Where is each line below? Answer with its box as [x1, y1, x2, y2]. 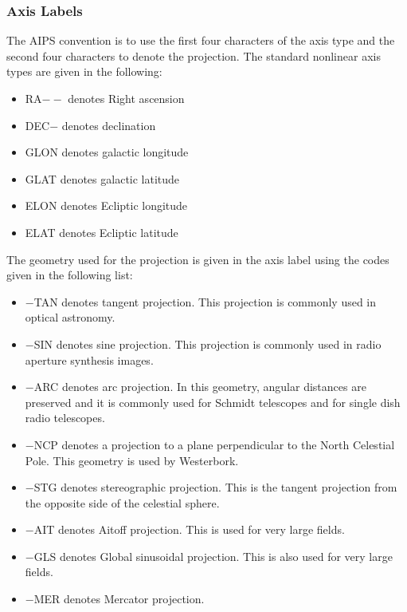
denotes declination [61, 116, 156, 133]
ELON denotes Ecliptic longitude [25, 197, 188, 214]
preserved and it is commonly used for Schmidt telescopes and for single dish [25, 393, 401, 410]
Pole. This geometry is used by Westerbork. [25, 452, 239, 468]
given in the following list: [6, 267, 133, 283]
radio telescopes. [25, 409, 105, 426]
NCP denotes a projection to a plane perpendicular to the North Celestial [33, 436, 395, 452]
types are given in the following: [6, 63, 162, 80]
